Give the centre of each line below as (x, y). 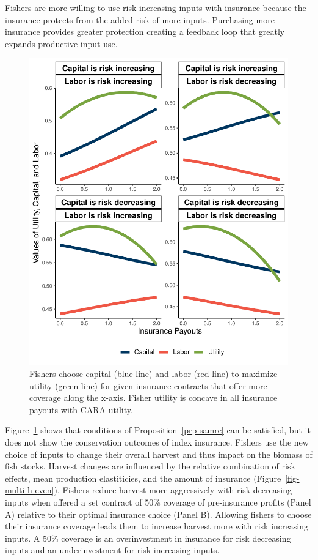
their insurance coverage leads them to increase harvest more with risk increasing (157, 526)
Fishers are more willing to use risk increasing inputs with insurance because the (156, 7)
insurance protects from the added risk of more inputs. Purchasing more (140, 19)
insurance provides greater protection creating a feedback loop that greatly (145, 32)
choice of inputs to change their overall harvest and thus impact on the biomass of (159, 454)
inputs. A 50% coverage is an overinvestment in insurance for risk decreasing (148, 538)
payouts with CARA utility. (81, 409)
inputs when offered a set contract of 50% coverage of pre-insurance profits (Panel (158, 502)
